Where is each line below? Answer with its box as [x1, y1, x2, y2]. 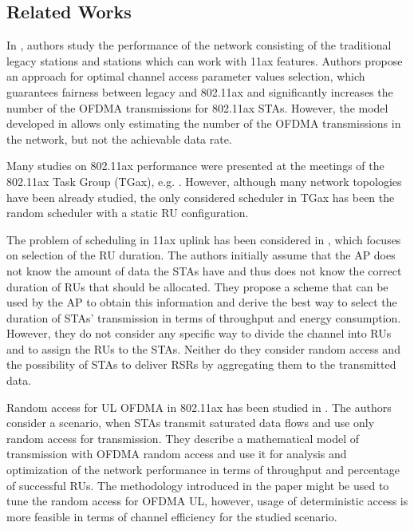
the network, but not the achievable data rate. [6, 130, 232, 147]
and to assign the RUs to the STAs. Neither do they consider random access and [6, 340, 400, 357]
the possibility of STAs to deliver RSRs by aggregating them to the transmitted [6, 356, 396, 373]
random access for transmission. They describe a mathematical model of [6, 429, 359, 446]
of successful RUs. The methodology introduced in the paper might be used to [6, 477, 389, 493]
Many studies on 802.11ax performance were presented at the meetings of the [6, 157, 384, 174]
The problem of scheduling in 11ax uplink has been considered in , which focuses [6, 231, 401, 247]
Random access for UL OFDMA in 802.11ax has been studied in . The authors [6, 398, 392, 415]
